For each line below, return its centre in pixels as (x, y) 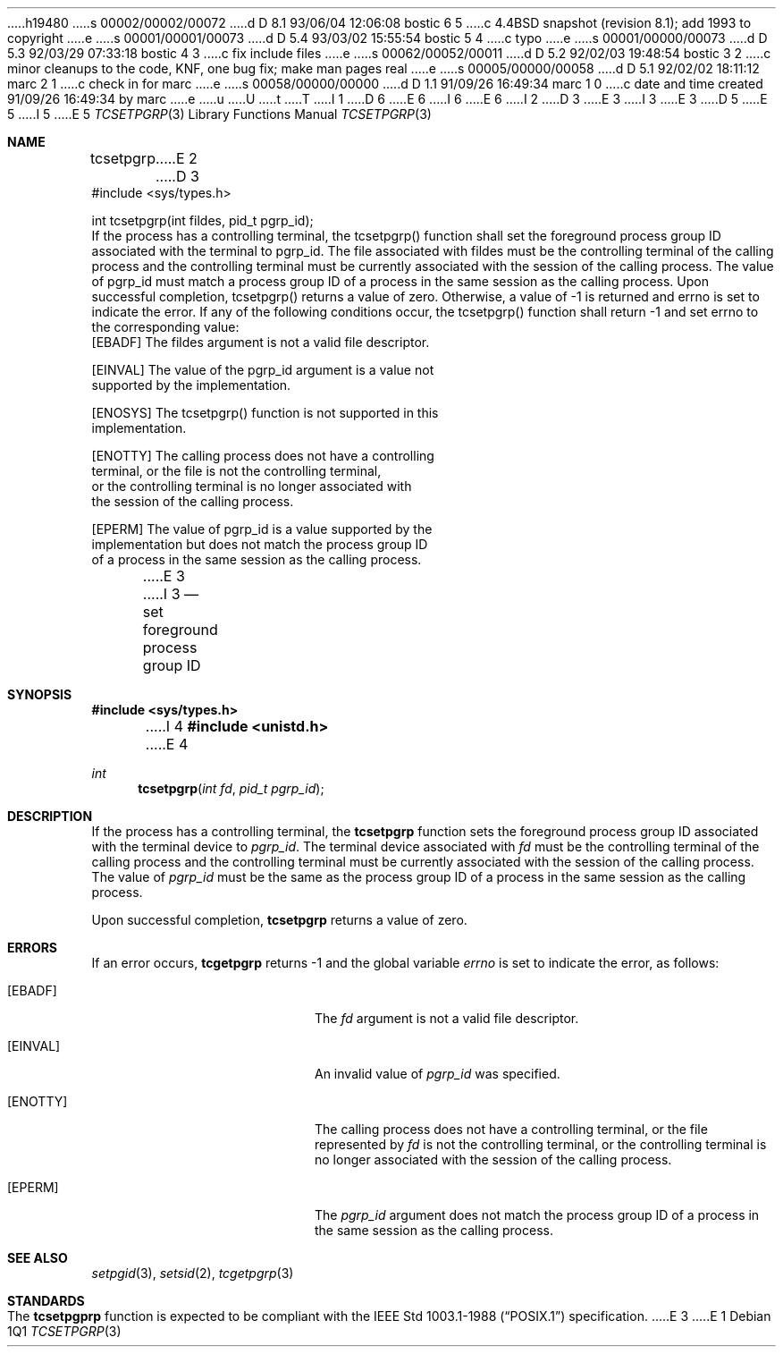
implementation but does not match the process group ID (260, 544)
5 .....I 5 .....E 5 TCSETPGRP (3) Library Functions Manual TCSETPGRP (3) (219, 114)
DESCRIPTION (50, 816)
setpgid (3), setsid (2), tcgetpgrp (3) (193, 1273)
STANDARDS (46, 1301)
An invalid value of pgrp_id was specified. (438, 1074)
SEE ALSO (38, 1258)
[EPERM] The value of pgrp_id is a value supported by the (262, 529)
